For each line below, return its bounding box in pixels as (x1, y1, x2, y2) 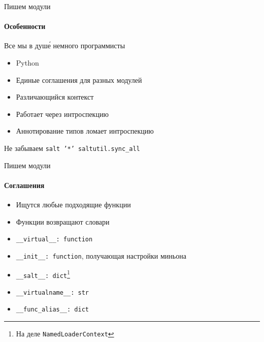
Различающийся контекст (16, 91, 94, 102)
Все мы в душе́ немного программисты (4, 40, 125, 51)
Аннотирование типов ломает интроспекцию (16, 126, 154, 136)
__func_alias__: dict (16, 306, 89, 314)
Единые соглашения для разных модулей (16, 74, 142, 85)
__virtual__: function (16, 236, 93, 243)
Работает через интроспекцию (16, 108, 109, 119)
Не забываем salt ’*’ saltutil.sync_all (4, 142, 140, 153)
